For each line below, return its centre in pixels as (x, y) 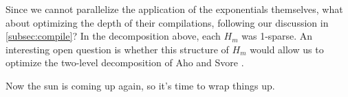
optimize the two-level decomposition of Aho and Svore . (125, 63)
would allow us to (287, 49)
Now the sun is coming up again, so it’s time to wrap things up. (140, 85)
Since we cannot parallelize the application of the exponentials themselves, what (174, 9)
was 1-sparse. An (277, 36)
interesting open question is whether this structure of (117, 49)
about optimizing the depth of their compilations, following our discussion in (167, 22)
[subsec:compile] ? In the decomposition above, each (113, 36)
